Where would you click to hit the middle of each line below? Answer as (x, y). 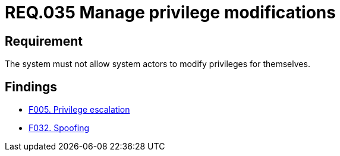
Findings (31, 87)
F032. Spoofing (59, 128)
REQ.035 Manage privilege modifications (170, 12)
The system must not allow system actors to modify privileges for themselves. (158, 64)
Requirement (44, 41)
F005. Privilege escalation (79, 110)
